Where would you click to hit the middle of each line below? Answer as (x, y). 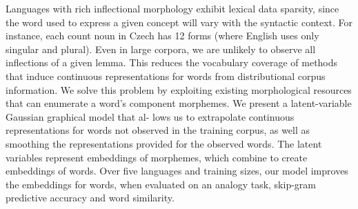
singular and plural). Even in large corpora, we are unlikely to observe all (161, 49)
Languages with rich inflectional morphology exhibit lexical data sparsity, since (172, 8)
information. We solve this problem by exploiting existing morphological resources (179, 89)
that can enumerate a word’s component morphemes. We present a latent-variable (179, 103)
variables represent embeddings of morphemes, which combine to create (157, 157)
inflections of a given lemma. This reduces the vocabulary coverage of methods (172, 62)
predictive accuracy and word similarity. (90, 198)
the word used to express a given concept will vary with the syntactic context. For (179, 22)
